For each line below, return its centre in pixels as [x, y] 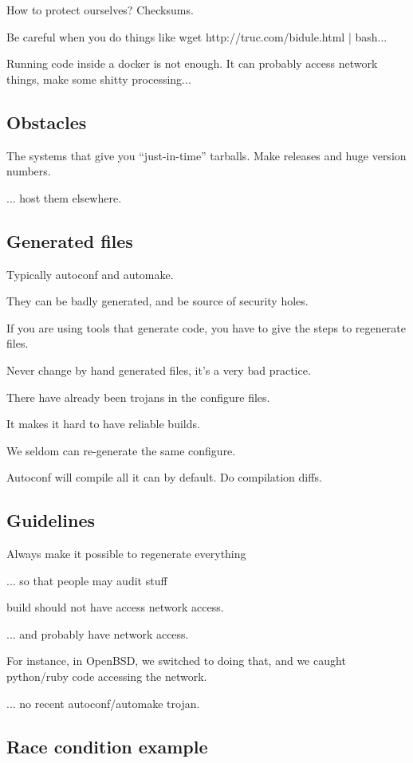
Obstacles [47, 122]
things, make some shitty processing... [99, 79]
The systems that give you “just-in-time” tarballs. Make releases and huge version [206, 155]
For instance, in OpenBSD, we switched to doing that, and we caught [176, 661]
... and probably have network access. [98, 633]
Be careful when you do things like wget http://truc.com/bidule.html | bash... [197, 36]
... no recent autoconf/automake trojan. [103, 703]
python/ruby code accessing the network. [107, 676]
